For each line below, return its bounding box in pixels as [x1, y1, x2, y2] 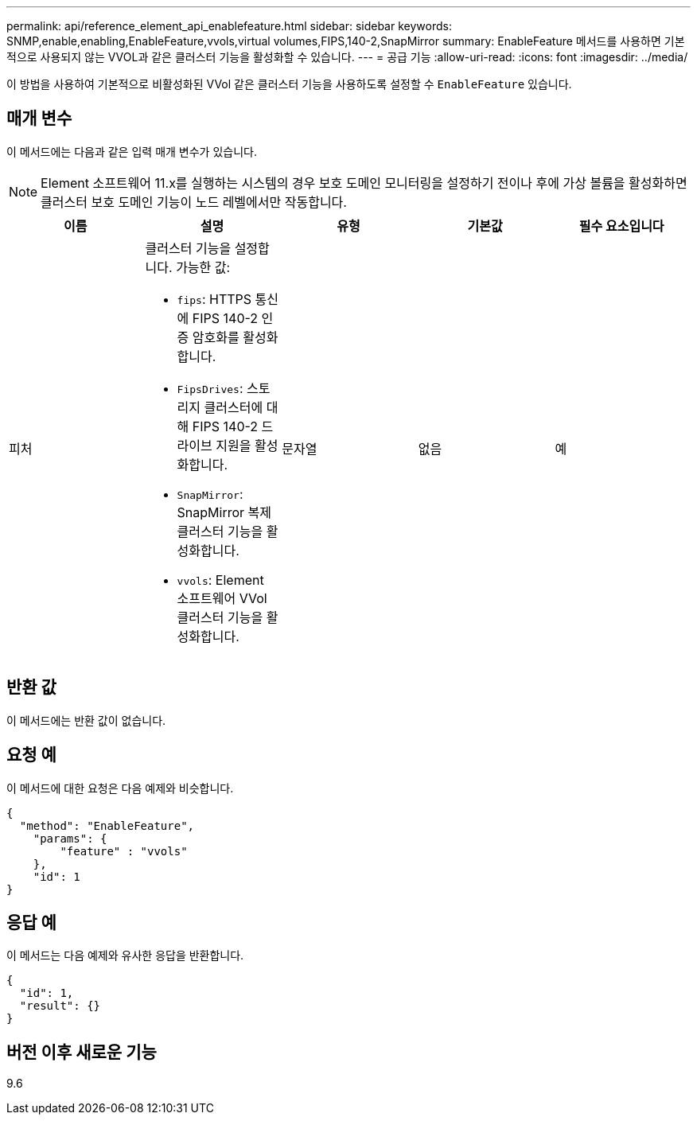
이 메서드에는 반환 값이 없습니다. [6, 713, 166, 727]
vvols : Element [177, 571, 264, 588]
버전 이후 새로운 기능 [6, 1041, 157, 1062]
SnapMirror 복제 [177, 504, 272, 520]
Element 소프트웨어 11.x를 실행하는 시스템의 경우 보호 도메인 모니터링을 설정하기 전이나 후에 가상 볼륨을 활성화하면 [41, 174, 687, 191]
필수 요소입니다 [578, 217, 664, 234]
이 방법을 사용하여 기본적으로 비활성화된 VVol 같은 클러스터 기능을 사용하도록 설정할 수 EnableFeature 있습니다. [6, 77, 572, 91]
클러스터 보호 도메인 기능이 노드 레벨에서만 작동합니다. [41, 193, 347, 210]
